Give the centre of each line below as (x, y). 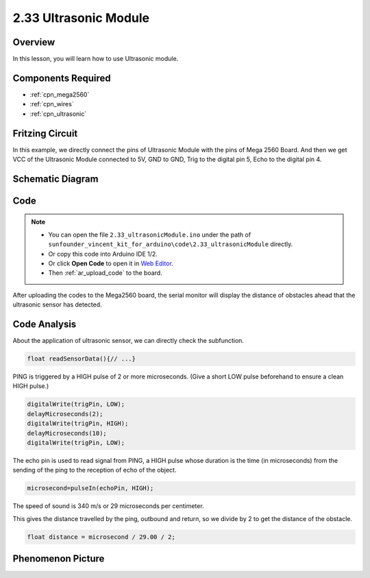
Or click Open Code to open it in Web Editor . (111, 263)
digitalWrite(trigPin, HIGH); (78, 424)
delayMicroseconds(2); (65, 414)
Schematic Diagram (56, 179)
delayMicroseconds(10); (67, 433)
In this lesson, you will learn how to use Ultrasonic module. (96, 59)
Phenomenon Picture (59, 559)
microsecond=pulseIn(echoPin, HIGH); (90, 488)
